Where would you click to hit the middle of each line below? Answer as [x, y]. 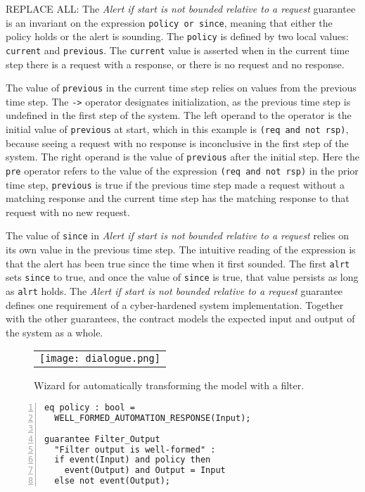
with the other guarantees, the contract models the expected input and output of [180, 318]
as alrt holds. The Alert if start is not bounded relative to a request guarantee [174, 291]
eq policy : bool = [90, 408]
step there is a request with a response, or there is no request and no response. [175, 64]
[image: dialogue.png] [100, 359]
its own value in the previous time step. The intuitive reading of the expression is [181, 250]
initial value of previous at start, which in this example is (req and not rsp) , [177, 129]
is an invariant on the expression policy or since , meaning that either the [169, 22]
